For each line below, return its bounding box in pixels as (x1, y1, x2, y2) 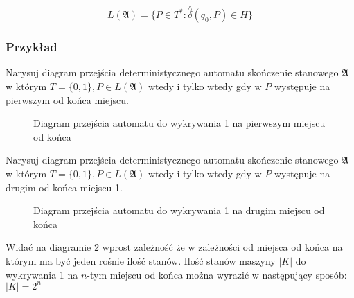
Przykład (6, 38, 57, 55)
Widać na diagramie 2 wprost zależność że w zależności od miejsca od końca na (6, 240, 343, 254)
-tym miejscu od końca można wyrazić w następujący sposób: (87, 267, 347, 281)
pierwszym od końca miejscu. (6, 92, 129, 107)
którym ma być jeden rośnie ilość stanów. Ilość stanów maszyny (6, 253, 276, 268)
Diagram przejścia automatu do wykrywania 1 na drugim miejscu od (33, 203, 325, 218)
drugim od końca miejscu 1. (6, 179, 123, 194)
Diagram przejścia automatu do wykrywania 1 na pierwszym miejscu (33, 116, 326, 130)
